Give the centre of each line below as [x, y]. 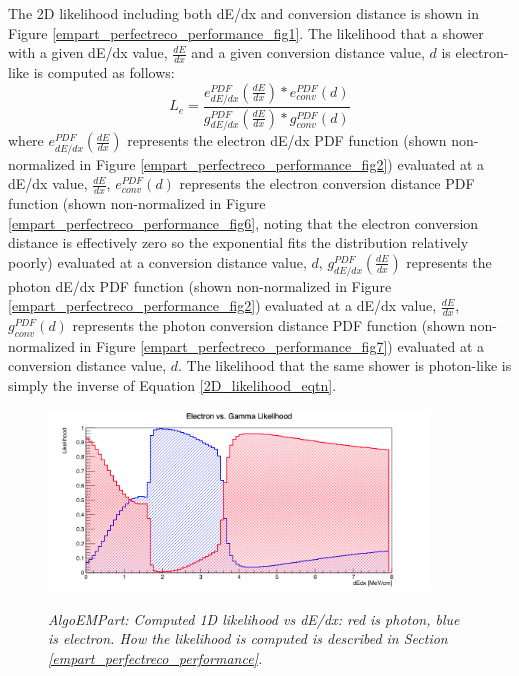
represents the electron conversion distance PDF [327, 183]
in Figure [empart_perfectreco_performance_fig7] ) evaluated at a [282, 345]
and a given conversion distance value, [308, 52]
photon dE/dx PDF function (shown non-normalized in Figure [200, 285]
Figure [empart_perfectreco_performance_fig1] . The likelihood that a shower [246, 32]
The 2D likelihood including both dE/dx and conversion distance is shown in [243, 13]
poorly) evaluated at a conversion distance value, [157, 261]
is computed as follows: [104, 72]
